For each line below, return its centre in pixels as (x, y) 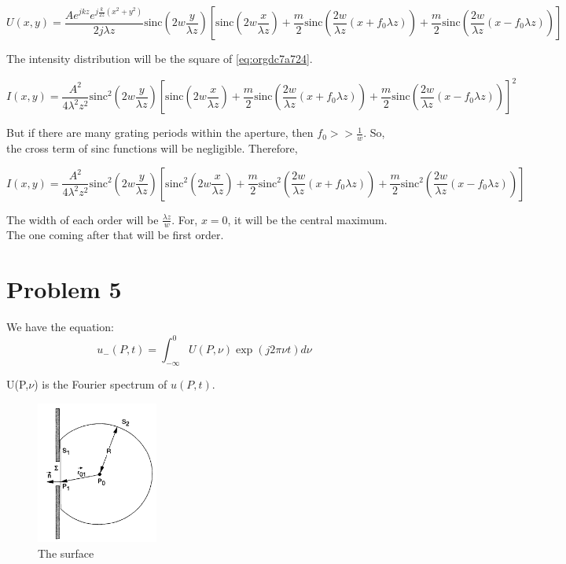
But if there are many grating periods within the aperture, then (160, 133)
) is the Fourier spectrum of (101, 383)
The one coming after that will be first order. (115, 235)
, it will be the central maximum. (307, 219)
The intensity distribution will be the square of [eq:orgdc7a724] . (160, 58)
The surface (66, 553)
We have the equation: (60, 327)
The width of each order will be (83, 219)
